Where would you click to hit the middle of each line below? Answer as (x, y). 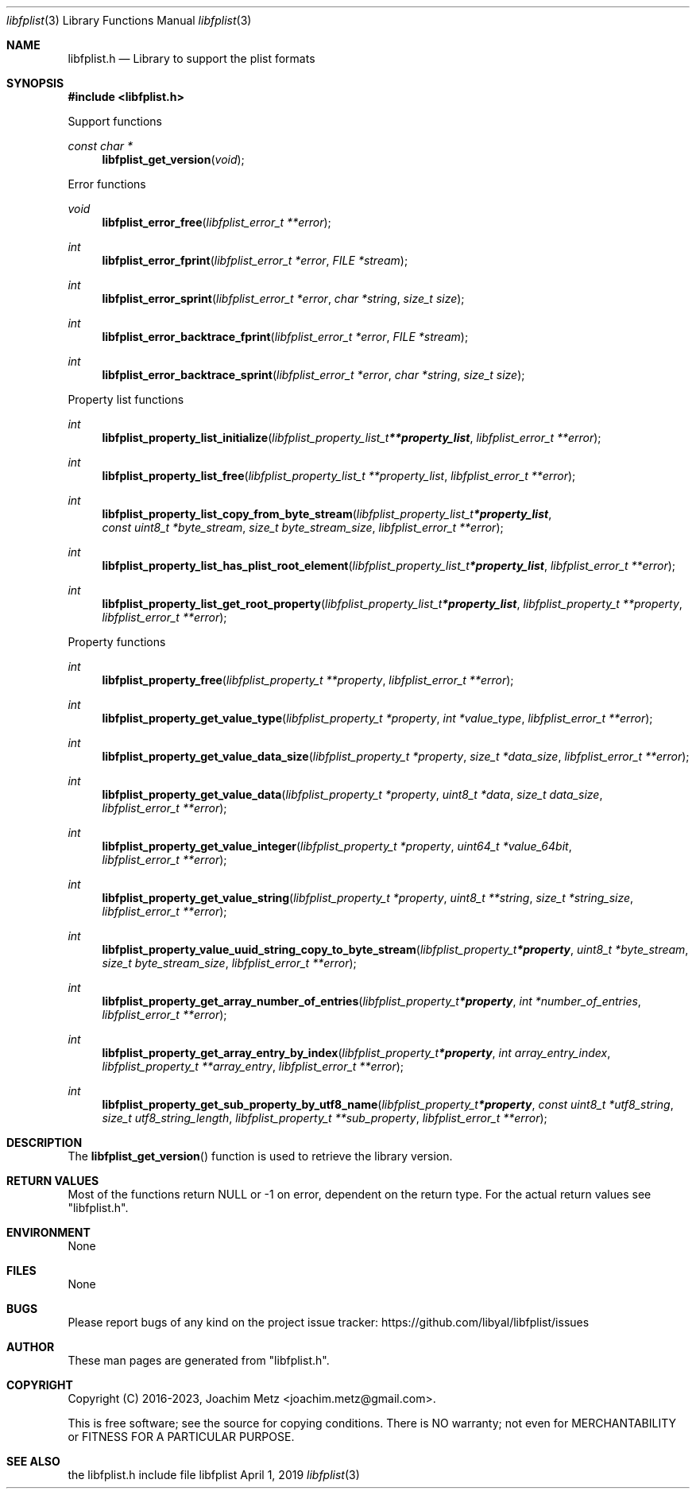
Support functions (115, 121)
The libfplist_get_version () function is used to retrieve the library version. (260, 1156)
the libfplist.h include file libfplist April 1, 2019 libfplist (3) (214, 1475)
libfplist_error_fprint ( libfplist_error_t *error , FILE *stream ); (255, 260)
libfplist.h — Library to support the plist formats (191, 58)
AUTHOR (31, 1347)
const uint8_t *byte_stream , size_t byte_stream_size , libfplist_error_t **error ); (303, 527)
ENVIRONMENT (48, 1232)
